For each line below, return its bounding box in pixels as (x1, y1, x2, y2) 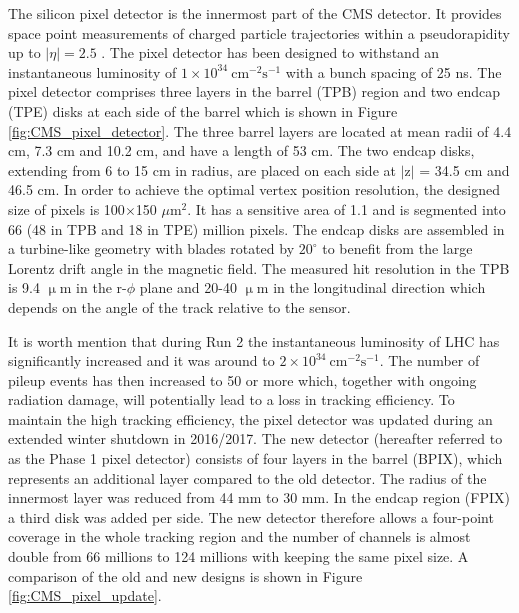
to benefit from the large (322, 238, 473, 259)
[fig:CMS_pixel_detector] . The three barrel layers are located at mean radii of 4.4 (8, 120, 512, 141)
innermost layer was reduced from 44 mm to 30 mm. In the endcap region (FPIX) (8, 487, 510, 508)
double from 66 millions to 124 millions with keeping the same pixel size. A (8, 546, 469, 567)
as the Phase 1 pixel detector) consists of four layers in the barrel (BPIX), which (8, 448, 503, 469)
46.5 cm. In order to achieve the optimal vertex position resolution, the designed (8, 179, 500, 200)
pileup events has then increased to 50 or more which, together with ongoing (8, 369, 477, 390)
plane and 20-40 (139, 277, 237, 298)
